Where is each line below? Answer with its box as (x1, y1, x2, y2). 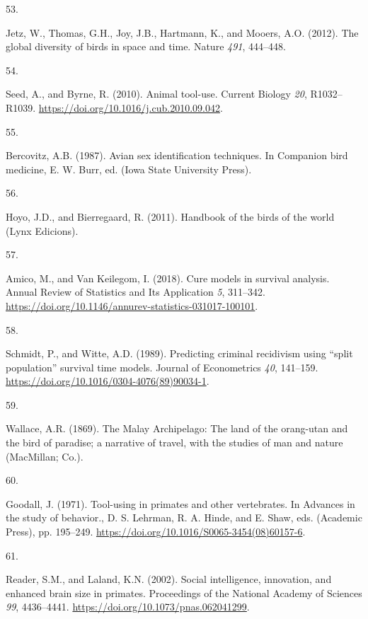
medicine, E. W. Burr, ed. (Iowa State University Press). (6, 161, 252, 176)
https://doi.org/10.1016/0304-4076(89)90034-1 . (6, 374, 209, 388)
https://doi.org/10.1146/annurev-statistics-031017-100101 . (6, 298, 258, 313)
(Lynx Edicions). (6, 223, 79, 238)
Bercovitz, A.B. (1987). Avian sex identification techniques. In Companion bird (6, 148, 348, 163)
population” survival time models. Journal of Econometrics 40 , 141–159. (6, 359, 318, 374)
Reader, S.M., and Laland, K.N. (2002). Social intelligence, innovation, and (6, 572, 332, 586)
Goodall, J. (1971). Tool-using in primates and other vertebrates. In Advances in (6, 496, 355, 511)
